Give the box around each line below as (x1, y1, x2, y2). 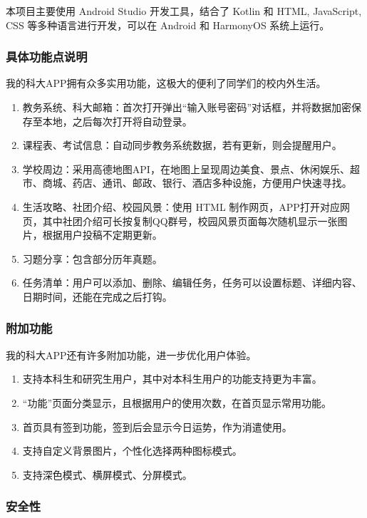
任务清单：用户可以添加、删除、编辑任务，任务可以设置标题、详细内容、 (22, 275, 362, 290)
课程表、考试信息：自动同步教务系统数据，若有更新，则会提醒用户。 (22, 138, 342, 152)
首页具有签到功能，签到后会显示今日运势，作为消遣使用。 (22, 419, 292, 434)
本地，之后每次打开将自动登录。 (42, 113, 192, 128)
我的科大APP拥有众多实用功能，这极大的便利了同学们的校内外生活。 (6, 76, 326, 90)
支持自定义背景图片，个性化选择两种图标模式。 (22, 443, 242, 458)
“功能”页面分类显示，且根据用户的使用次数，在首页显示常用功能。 (22, 395, 332, 410)
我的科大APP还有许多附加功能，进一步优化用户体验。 (6, 347, 257, 362)
